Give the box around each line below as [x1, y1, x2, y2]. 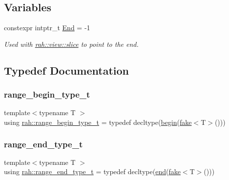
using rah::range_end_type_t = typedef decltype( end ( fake [4, 166, 181, 177]
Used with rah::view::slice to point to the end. [4, 39, 139, 49]
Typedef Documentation [4, 62, 129, 78]
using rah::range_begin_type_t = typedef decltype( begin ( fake [4, 117, 192, 127]
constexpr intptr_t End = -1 [4, 22, 90, 33]
